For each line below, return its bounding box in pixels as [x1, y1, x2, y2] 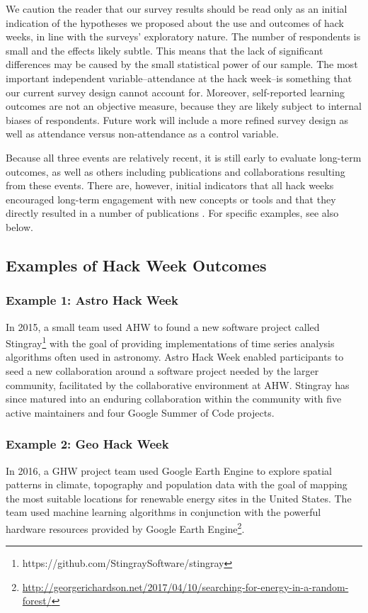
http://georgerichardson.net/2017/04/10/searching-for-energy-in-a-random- [22, 579, 349, 594]
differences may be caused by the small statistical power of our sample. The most [6, 57, 358, 72]
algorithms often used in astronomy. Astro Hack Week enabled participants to [6, 349, 344, 364]
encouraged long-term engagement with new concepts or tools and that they [6, 191, 336, 206]
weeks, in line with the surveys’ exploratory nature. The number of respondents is [6, 29, 361, 44]
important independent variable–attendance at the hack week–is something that [6, 70, 352, 85]
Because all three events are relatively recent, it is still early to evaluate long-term [6, 150, 362, 164]
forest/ [22, 593, 52, 608]
